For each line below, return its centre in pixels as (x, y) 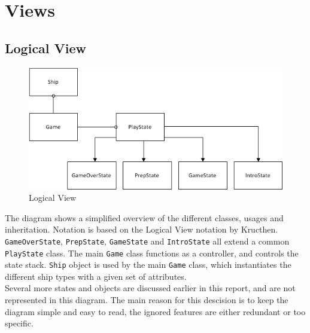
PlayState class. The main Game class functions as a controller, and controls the (152, 253)
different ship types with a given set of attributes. (96, 276)
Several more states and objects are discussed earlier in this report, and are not (150, 288)
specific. (19, 323)
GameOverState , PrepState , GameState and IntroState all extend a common (147, 241)
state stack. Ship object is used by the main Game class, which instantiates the (148, 265)
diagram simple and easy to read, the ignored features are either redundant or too (155, 311)
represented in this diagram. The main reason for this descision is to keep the (147, 300)
